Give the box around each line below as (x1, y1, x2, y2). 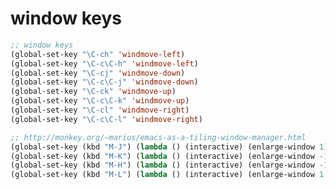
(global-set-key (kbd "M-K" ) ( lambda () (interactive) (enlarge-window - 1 (10, 151, 329, 161)
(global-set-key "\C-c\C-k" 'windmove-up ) (10, 96, 190, 106)
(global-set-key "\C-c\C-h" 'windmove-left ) (10, 58, 199, 69)
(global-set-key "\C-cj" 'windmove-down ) (10, 68, 186, 78)
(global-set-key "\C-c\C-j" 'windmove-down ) (10, 77, 199, 87)
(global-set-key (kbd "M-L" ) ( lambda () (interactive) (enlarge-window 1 (10, 170, 325, 180)
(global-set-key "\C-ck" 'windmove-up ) (10, 87, 177, 97)
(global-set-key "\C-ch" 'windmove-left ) (10, 49, 186, 59)
